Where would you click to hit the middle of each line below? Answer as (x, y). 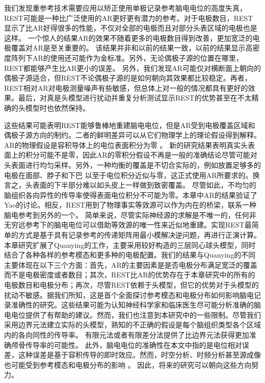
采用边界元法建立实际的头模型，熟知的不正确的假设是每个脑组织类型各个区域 (132, 325)
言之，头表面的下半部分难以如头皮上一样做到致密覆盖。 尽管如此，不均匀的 (130, 185)
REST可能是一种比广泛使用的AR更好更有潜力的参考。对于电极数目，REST (129, 18)
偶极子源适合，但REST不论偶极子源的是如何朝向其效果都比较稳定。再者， (128, 78)
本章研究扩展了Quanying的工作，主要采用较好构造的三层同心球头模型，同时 (130, 245)
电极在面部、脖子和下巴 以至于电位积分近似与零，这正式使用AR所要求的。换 (132, 175)
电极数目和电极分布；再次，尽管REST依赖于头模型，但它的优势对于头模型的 (131, 285)
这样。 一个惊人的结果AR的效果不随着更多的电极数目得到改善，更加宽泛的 (128, 37)
